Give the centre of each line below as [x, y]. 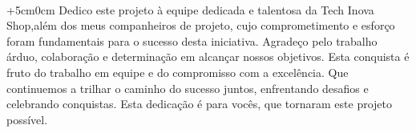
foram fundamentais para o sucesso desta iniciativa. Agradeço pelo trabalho [192, 40]
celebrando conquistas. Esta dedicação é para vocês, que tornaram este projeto [200, 104]
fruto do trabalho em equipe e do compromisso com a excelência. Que [178, 72]
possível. [27, 119]
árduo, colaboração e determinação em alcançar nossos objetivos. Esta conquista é [208, 56]
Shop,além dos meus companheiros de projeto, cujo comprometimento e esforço [201, 25]
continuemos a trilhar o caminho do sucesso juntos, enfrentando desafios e [188, 88]
